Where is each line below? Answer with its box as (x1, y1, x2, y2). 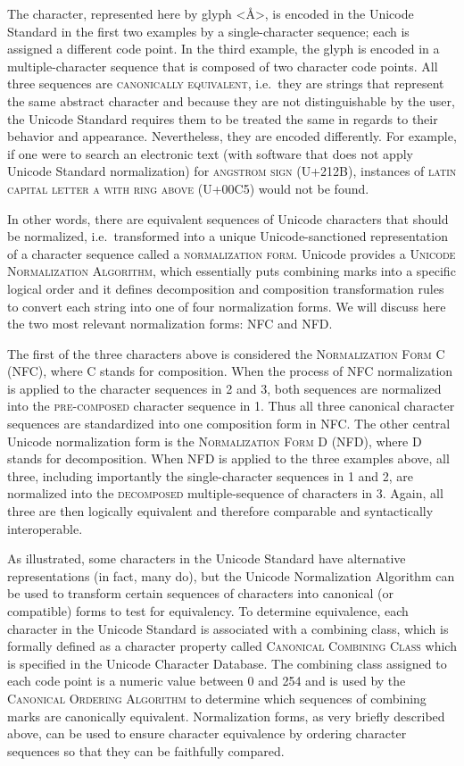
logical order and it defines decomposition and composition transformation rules (7, 279, 444, 297)
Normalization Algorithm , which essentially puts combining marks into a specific (7, 262, 456, 280)
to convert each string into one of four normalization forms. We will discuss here (7, 296, 446, 315)
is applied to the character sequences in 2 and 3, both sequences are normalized (7, 379, 442, 397)
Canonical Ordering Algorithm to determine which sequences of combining (7, 688, 427, 707)
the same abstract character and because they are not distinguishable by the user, (7, 91, 455, 110)
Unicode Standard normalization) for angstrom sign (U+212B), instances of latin (7, 162, 457, 180)
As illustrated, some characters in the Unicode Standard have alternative (7, 549, 406, 568)
